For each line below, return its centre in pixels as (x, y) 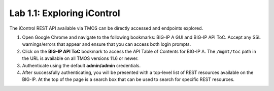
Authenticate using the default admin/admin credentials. (81, 65)
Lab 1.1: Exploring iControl (65, 13)
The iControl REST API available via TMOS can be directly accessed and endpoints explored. (106, 28)
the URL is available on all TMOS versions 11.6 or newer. (80, 58)
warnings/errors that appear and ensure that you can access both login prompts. (107, 44)
